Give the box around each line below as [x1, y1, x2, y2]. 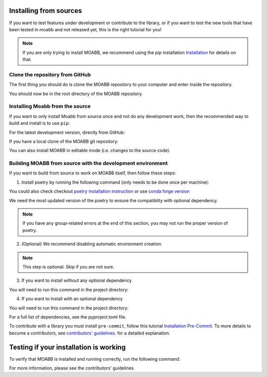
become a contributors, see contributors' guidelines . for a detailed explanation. [9, 330, 171, 336]
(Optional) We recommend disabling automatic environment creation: [21, 241, 163, 247]
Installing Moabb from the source [9, 103, 91, 110]
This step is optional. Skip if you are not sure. [22, 264, 115, 269]
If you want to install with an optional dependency [21, 296, 123, 302]
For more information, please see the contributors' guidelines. [9, 365, 135, 371]
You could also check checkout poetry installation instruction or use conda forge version [9, 188, 190, 194]
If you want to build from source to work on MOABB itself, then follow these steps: [9, 170, 177, 176]
